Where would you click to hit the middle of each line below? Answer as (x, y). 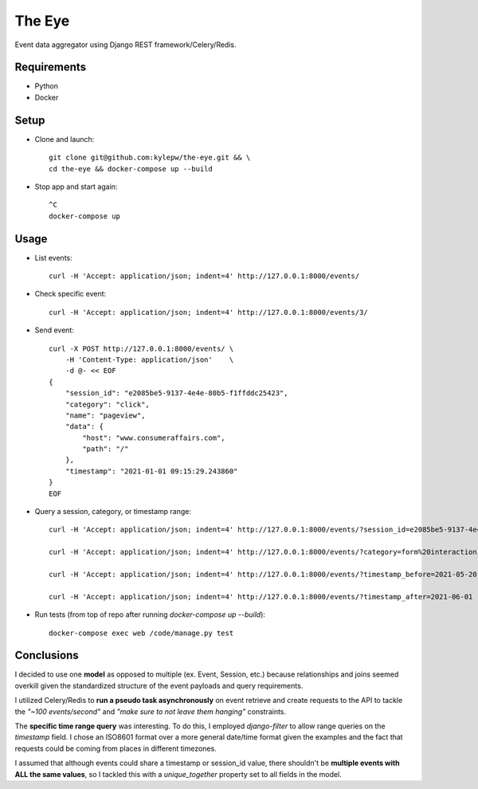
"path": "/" (106, 449)
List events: (53, 257)
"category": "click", (108, 404)
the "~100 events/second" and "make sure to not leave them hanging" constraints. (151, 711)
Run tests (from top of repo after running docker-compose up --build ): (150, 614)
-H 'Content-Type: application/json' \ (149, 359)
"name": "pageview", (105, 415)
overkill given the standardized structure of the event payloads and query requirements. (159, 685)
